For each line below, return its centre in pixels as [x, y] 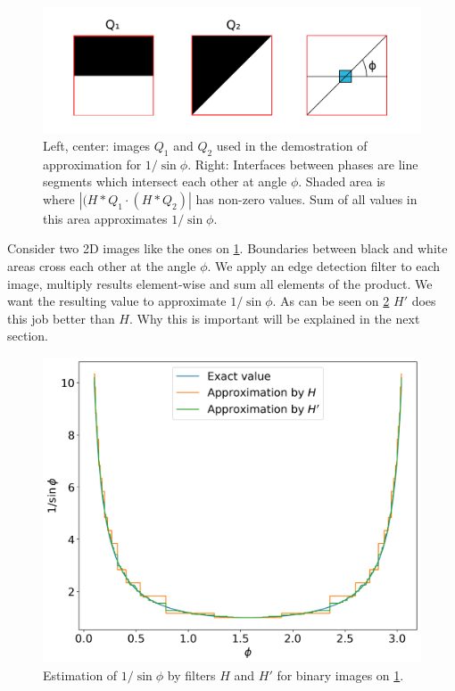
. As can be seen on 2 [331, 301]
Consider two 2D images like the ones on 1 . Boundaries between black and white [227, 248]
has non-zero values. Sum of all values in [306, 198]
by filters [191, 675]
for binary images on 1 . [340, 675]
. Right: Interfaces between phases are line [303, 164]
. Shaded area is [342, 181]
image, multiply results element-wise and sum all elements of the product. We [220, 283]
